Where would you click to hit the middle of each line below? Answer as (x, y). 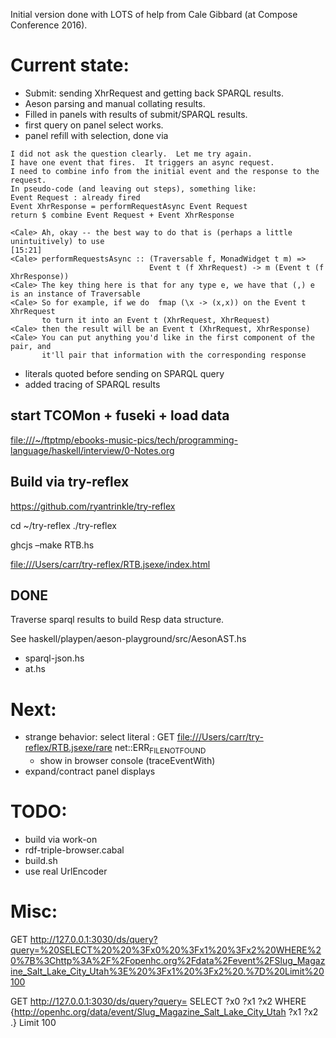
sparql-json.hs (54, 658)
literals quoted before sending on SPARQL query (124, 373)
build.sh (41, 861)
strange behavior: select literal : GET (99, 737)
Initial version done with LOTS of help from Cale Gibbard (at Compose (154, 14)
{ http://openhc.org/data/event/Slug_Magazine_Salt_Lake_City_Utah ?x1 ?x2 (164, 1011)
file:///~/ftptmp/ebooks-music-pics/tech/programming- (124, 440)
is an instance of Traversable (75, 294)
